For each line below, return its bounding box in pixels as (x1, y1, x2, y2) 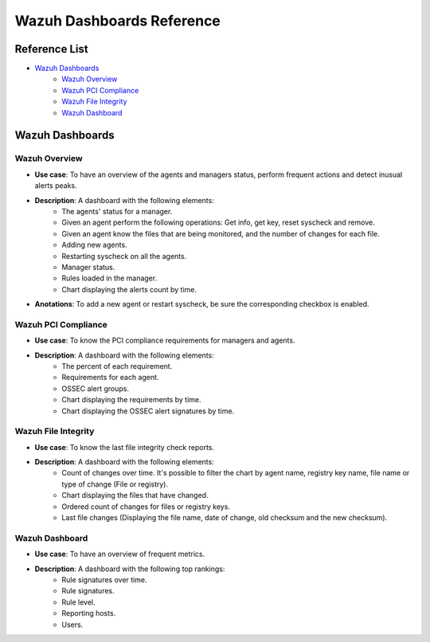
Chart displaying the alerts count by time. (61, 284, 197, 294)
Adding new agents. (61, 240, 127, 250)
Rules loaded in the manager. (61, 273, 158, 283)
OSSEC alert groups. (61, 383, 129, 393)
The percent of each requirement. (61, 362, 173, 370)
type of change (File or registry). (61, 479, 169, 489)
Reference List (14, 42, 88, 56)
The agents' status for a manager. (61, 206, 173, 216)
